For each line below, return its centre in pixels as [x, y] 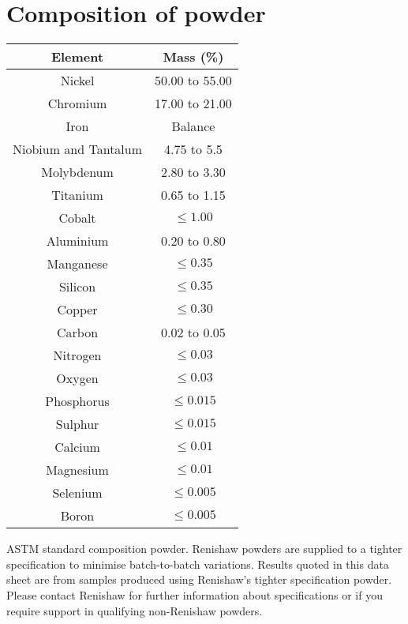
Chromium [77, 103]
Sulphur [77, 424]
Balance [193, 126]
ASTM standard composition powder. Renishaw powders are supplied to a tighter [204, 549]
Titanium [77, 195]
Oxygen [77, 378]
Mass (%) [193, 57]
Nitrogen [77, 355]
